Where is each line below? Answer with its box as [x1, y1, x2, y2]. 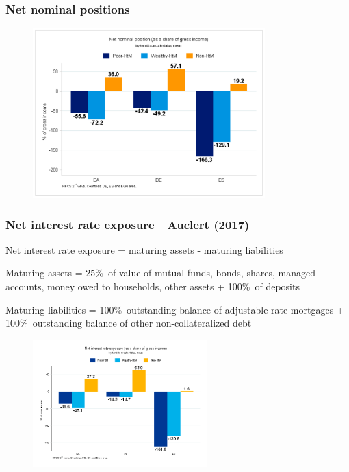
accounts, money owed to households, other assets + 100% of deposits [5, 279, 300, 293]
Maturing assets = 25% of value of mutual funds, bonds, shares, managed [5, 265, 315, 280]
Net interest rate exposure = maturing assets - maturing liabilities [5, 242, 283, 257]
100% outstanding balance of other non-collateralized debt [5, 316, 252, 330]
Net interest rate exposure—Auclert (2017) [5, 215, 250, 233]
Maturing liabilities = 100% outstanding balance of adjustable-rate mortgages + [5, 302, 344, 316]
